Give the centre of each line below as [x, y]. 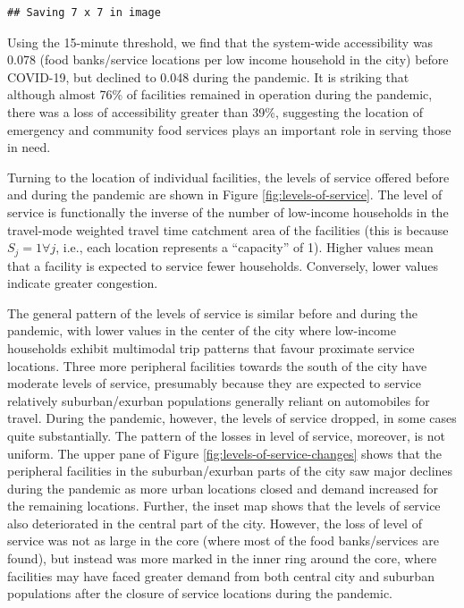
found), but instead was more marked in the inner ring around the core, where [222, 558]
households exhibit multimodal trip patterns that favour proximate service [211, 347]
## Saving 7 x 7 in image [84, 13]
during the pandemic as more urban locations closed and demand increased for [223, 488]
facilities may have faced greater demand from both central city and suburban [221, 575]
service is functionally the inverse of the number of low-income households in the [228, 211]
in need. [29, 147]
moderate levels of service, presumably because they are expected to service [214, 383]
